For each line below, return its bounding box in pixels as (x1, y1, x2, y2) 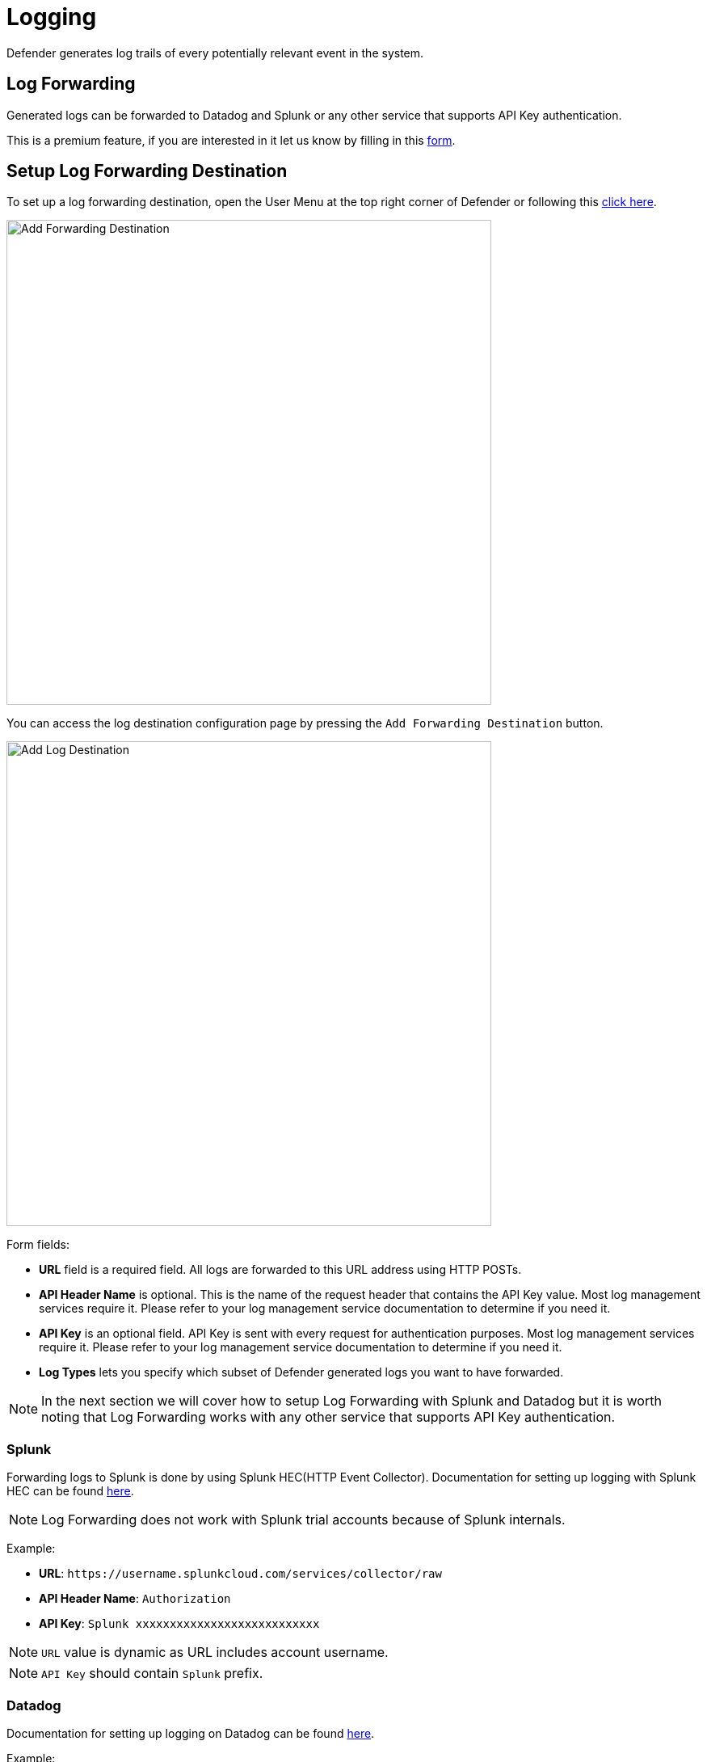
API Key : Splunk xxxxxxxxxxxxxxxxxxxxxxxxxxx (39, 1617, 320, 1631)
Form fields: (6, 1237, 69, 1252)
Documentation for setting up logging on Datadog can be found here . (6, 1726, 375, 1740)
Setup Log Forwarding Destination (6, 161, 288, 182)
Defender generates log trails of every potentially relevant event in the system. (6, 45, 424, 60)
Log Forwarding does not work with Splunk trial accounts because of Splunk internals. (41, 1511, 566, 1528)
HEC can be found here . (6, 1484, 134, 1499)
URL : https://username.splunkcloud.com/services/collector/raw (39, 1566, 442, 1581)
